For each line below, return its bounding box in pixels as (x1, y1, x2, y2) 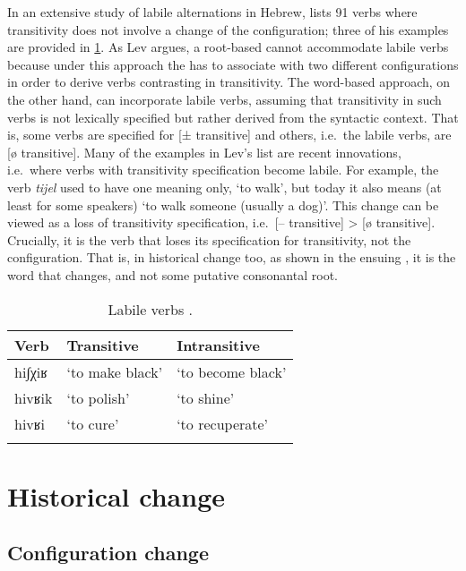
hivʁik (14, 387, 53, 408)
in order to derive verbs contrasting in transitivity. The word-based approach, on (7, 72, 451, 91)
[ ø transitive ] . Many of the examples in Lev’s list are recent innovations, (7, 142, 401, 161)
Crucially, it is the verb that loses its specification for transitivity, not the (7, 230, 411, 249)
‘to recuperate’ (177, 413, 269, 434)
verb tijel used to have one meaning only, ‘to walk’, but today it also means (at (7, 177, 442, 196)
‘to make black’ (66, 361, 163, 382)
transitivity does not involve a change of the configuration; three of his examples (7, 20, 449, 38)
